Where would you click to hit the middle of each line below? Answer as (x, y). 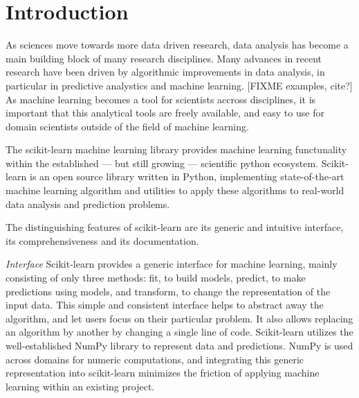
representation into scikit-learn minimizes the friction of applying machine (163, 373)
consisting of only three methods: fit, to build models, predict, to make (156, 278)
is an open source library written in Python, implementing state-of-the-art (187, 176)
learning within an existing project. (80, 386)
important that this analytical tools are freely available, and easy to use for (165, 113)
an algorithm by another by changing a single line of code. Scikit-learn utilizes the (179, 332)
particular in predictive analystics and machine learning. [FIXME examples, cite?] (179, 85)
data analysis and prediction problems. (88, 204)
